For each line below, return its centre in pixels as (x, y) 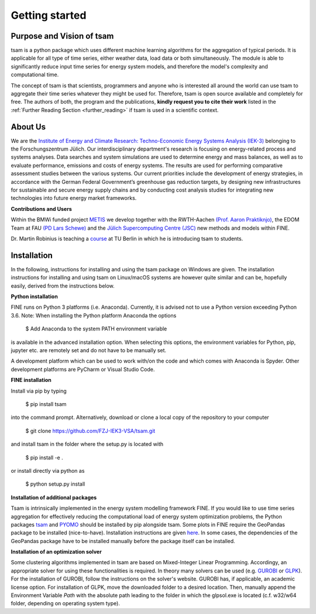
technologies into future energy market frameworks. (74, 198)
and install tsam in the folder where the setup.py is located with (87, 444)
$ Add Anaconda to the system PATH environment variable (96, 329)
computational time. (35, 75)
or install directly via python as (48, 470)
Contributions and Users (42, 209)
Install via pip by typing (39, 391)
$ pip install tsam (46, 404)
